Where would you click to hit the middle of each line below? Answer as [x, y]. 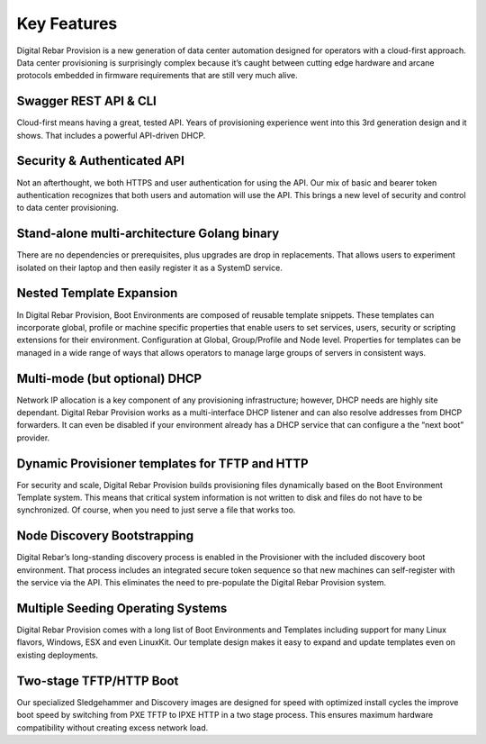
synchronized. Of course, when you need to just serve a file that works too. [156, 510]
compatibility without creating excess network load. [112, 727]
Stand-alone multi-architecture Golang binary [148, 234]
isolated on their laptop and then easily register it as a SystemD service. [149, 268]
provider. [33, 438]
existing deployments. [58, 655]
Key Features [67, 23]
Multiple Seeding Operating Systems [122, 608]
